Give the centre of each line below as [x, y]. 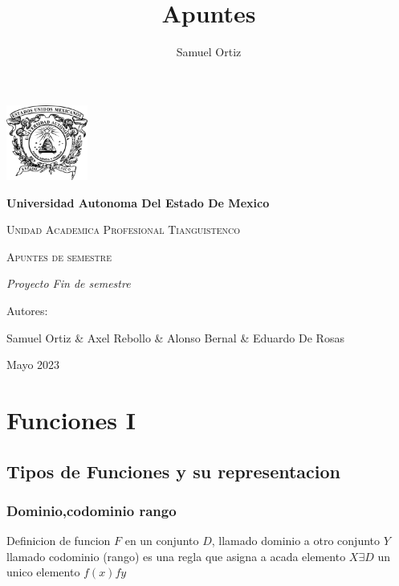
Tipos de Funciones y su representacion [174, 471]
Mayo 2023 [33, 365]
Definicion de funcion [59, 541]
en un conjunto [162, 541]
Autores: [27, 311]
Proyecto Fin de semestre [69, 283]
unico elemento [43, 572]
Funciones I [71, 420]
